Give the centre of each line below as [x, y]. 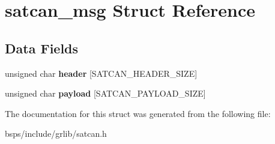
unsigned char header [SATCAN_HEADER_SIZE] [101, 73]
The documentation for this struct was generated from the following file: [138, 113]
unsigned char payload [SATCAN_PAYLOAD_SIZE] [105, 93]
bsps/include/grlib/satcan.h [56, 133]
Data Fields [42, 48]
